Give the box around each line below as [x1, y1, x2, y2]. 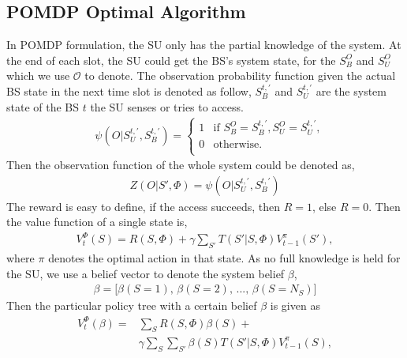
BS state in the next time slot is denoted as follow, [6, 82, 252, 99]
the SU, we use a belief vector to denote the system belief [6, 265, 285, 281]
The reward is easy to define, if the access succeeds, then [6, 198, 280, 214]
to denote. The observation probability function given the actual [84, 67, 396, 84]
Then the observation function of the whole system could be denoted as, [6, 156, 355, 173]
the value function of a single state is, [6, 213, 188, 230]
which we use [6, 67, 70, 84]
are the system [316, 82, 386, 99]
